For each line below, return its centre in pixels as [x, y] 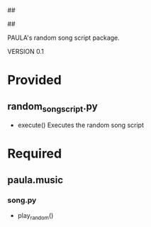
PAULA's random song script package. [64, 38]
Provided [34, 80]
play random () [35, 216]
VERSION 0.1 [26, 51]
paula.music [35, 180]
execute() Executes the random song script [80, 125]
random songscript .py [52, 107]
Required [35, 154]
